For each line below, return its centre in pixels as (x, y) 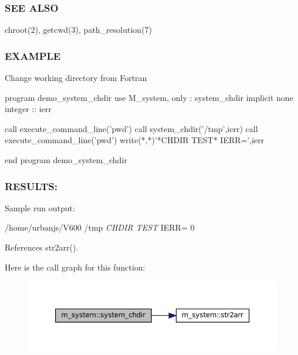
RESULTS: (31, 186)
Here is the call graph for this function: (75, 267)
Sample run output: (40, 207)
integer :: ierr (28, 109)
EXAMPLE (33, 55)
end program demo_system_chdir (66, 160)
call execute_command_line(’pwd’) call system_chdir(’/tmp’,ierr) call (131, 128)
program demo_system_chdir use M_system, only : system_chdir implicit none (149, 97)
